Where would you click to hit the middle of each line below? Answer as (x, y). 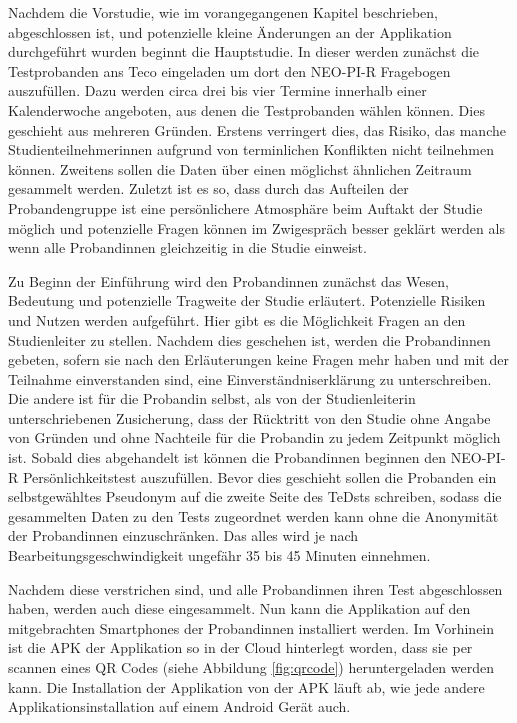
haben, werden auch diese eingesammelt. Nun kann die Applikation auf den (239, 608)
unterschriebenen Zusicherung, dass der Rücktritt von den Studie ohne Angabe (249, 417)
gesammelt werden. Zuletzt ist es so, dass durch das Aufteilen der (208, 188)
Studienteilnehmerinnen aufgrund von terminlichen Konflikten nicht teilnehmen (251, 149)
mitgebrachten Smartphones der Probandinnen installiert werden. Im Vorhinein (251, 627)
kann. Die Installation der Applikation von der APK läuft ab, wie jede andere (246, 686)
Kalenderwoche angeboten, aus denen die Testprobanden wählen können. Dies (246, 109)
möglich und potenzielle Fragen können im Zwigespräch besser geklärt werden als (256, 227)
